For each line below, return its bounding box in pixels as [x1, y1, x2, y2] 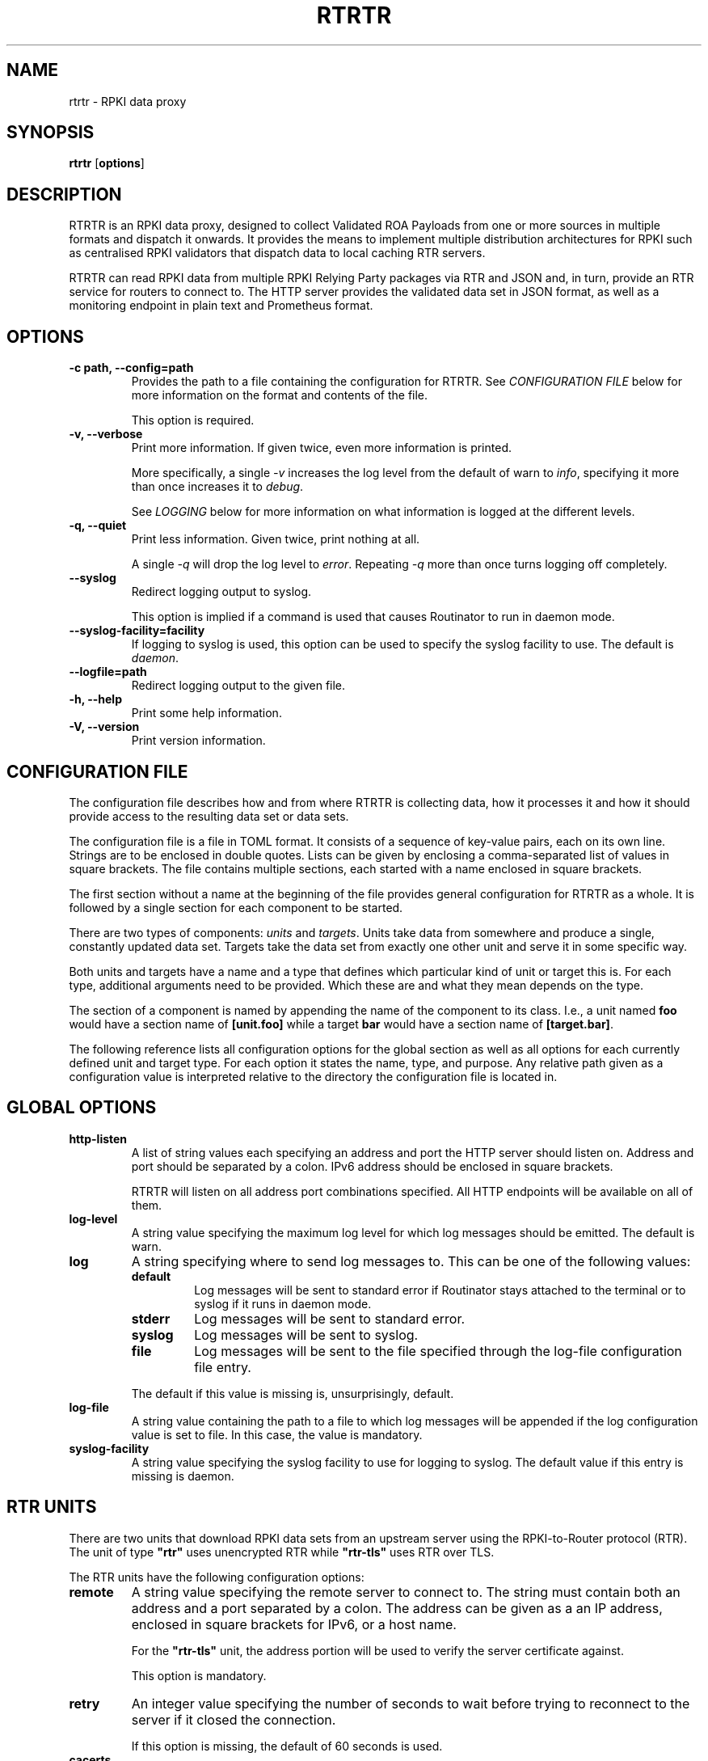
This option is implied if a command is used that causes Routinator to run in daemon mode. [131, 610, 615, 624]
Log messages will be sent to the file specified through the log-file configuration [194, 1342, 682, 1359]
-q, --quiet [69, 518, 127, 533]
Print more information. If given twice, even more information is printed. [131, 441, 512, 455]
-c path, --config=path [69, 361, 194, 375]
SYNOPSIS [6, 122, 95, 143]
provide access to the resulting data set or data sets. [69, 809, 349, 823]
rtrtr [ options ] [69, 156, 145, 171]
